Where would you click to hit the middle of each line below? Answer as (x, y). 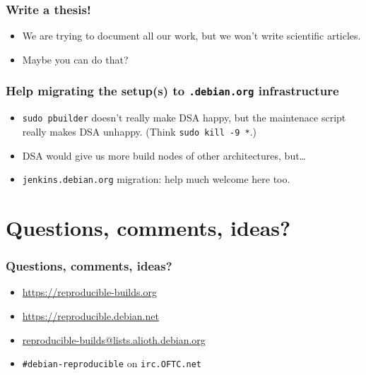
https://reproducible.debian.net (90, 315)
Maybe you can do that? (75, 59)
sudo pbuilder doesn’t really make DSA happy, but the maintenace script (184, 118)
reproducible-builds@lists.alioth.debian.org (114, 339)
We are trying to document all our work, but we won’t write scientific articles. (191, 36)
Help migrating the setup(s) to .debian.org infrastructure (172, 91)
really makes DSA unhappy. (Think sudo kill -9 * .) (139, 131)
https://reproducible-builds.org (89, 292)
